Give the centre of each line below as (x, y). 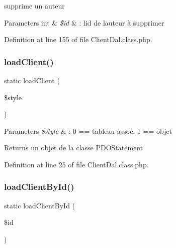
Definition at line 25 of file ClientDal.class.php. (76, 164)
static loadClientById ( (40, 205)
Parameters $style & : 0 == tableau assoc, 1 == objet (88, 131)
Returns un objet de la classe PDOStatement (74, 148)
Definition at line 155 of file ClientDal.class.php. (78, 39)
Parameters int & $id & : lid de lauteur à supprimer (84, 22)
